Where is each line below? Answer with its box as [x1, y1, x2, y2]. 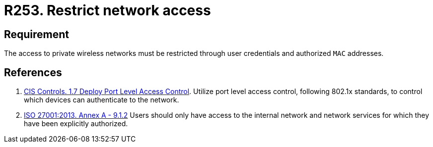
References [4, 66, 62, 79]
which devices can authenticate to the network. [24, 96, 179, 104]
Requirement [4, 28, 70, 41]
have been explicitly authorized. [24, 119, 128, 128]
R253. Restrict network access [4, 2, 211, 19]
